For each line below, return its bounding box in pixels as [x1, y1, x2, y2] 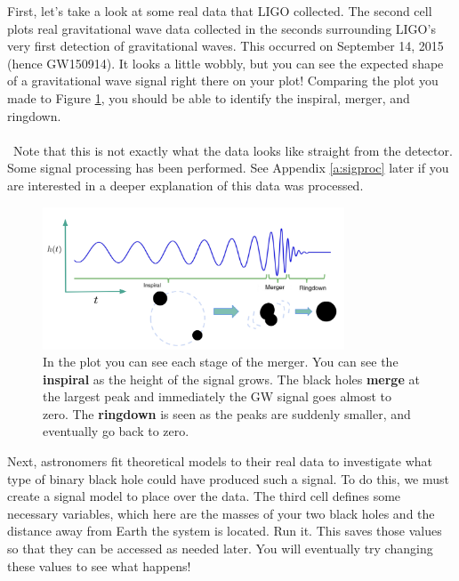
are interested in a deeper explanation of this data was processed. [7, 175, 364, 194]
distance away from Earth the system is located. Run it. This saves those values [7, 521, 442, 540]
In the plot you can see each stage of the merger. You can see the [43, 352, 399, 371]
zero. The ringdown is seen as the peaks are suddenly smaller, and [43, 404, 411, 423]
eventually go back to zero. [43, 422, 189, 440]
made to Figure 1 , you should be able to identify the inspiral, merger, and [7, 88, 410, 107]
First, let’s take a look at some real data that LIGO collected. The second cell [7, 2, 432, 20]
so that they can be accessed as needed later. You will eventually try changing [7, 539, 433, 558]
